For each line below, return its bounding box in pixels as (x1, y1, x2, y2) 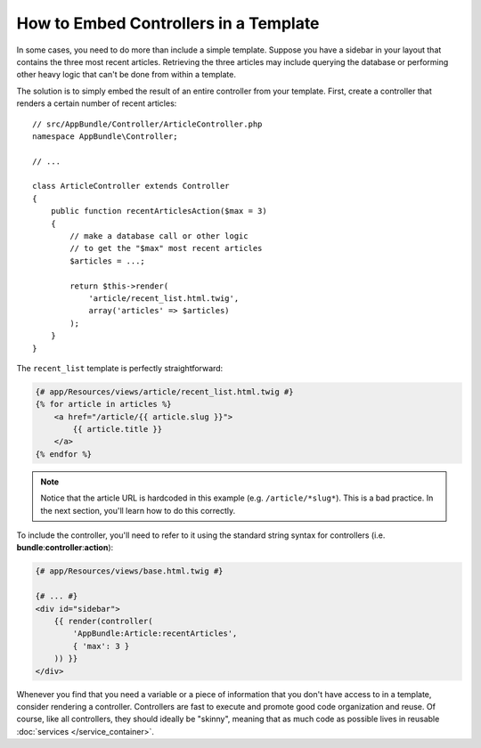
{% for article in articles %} (35, 399, 173, 410)
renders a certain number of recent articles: (16, 98, 177, 109)
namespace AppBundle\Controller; (32, 131, 178, 142)
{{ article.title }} (72, 424, 163, 435)
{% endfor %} (35, 449, 93, 459)
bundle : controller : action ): (16, 542, 114, 553)
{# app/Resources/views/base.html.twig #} (35, 566, 224, 576)
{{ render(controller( (53, 615, 153, 626)
